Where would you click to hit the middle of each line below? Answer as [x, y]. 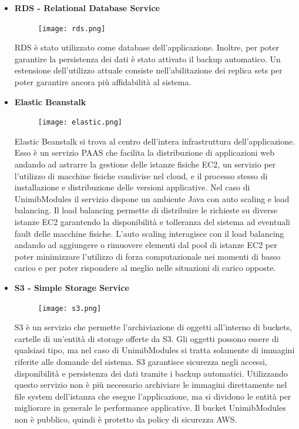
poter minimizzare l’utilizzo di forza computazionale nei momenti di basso [147, 256]
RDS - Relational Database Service [87, 8]
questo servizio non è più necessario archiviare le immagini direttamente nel [151, 385]
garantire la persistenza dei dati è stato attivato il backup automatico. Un [147, 58]
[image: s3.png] [70, 308]
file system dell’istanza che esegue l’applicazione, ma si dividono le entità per [153, 396]
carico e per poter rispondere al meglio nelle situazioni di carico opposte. [145, 268]
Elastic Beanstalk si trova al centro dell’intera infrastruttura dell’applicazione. [155, 141]
